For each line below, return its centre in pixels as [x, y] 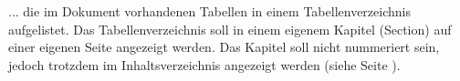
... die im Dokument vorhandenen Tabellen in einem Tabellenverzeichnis [209, 11]
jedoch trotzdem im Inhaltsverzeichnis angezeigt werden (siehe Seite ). [204, 64]
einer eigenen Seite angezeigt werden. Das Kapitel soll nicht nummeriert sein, [224, 47]
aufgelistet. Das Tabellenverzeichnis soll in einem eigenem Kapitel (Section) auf [230, 29]
